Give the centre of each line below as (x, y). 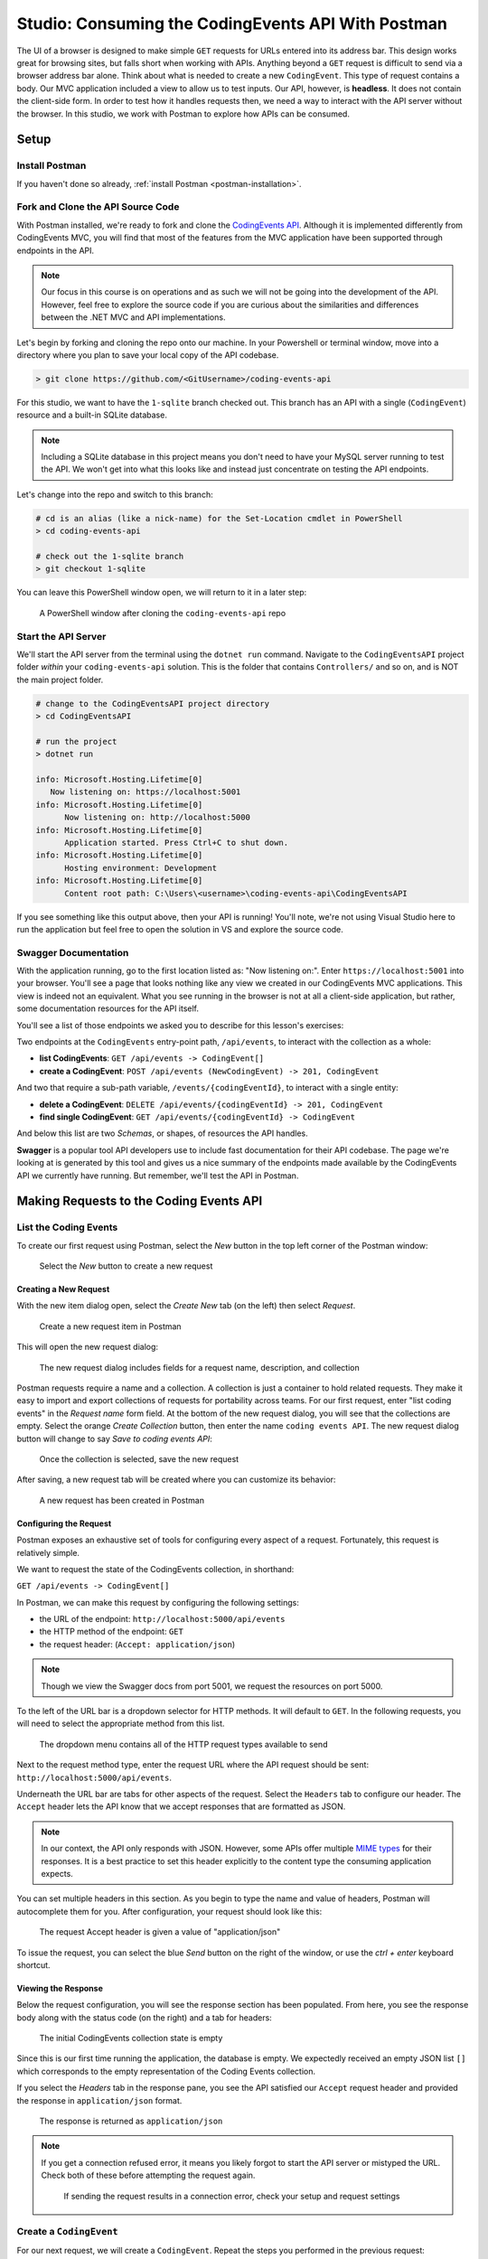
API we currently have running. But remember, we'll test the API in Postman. (158, 1176)
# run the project (76, 741)
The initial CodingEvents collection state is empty (131, 2039)
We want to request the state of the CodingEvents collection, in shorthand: (155, 1569)
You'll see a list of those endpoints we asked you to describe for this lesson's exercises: (180, 1025)
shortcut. (33, 1964)
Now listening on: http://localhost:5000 (157, 817)
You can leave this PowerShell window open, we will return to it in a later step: (162, 593)
